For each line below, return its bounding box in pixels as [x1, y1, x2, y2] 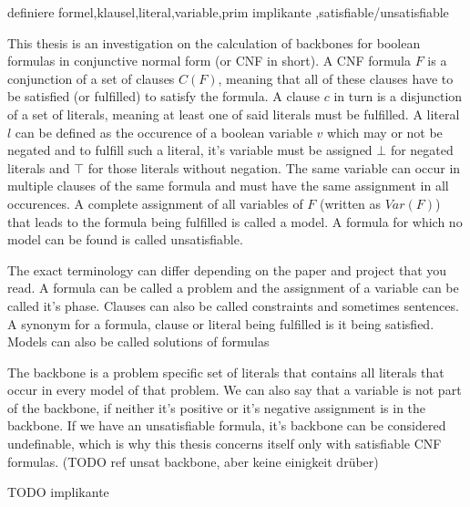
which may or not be [327, 122, 443, 141]
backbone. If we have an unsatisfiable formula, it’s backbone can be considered [7, 416, 446, 435]
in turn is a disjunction [333, 87, 463, 106]
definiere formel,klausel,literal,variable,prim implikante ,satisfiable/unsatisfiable [7, 3, 449, 21]
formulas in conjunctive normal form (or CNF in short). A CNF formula [7, 51, 411, 70]
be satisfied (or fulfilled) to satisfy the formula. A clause [7, 87, 321, 106]
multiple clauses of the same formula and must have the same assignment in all [7, 176, 449, 195]
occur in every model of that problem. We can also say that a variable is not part [7, 380, 462, 399]
